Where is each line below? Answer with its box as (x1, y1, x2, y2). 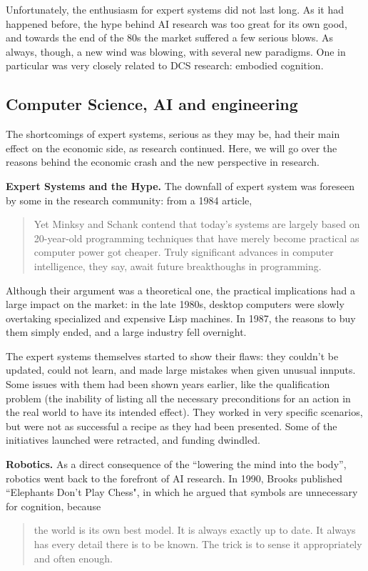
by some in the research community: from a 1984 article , (6, 192, 252, 207)
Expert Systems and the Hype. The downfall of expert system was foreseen (6, 178, 355, 193)
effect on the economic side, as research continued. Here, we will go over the (6, 140, 337, 155)
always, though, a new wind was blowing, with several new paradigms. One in (6, 44, 346, 59)
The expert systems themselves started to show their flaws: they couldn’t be (6, 348, 339, 363)
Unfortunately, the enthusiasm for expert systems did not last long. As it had (6, 2, 344, 16)
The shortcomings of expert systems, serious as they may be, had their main (6, 126, 340, 141)
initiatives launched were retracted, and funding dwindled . (6, 432, 260, 447)
